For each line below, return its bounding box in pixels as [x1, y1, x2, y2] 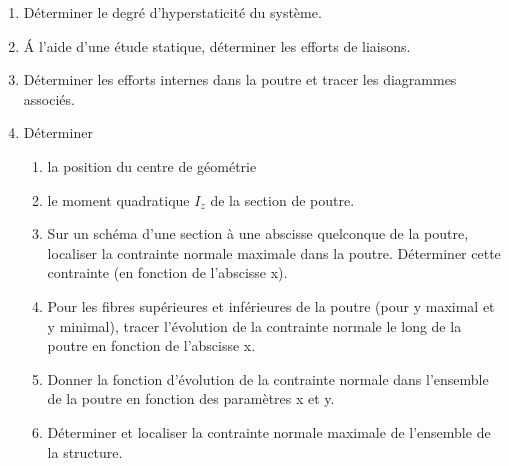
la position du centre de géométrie [47, 155, 257, 176]
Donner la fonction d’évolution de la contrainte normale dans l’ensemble [47, 368, 489, 389]
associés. [23, 88, 75, 109]
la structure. [47, 441, 123, 462]
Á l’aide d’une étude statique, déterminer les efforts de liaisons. [23, 35, 411, 56]
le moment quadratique [47, 189, 190, 210]
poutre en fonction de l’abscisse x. [47, 335, 256, 356]
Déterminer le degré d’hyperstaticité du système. [23, 2, 322, 22]
